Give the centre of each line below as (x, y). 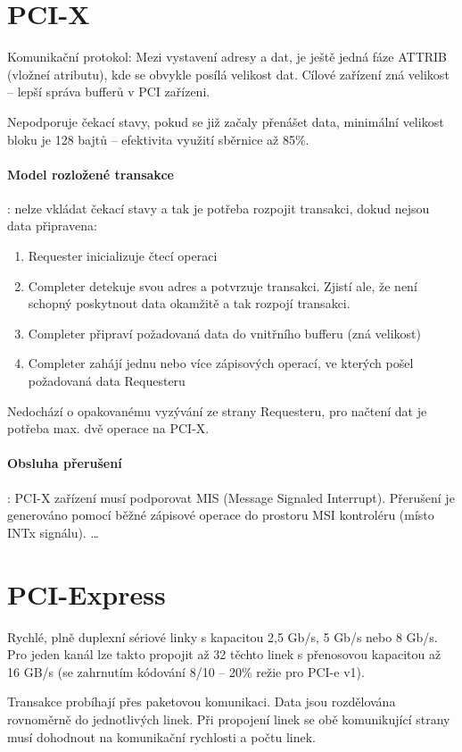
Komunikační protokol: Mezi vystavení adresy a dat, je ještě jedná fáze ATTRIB (227, 57)
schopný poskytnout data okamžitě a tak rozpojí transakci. (189, 303)
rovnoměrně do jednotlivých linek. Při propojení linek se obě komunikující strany (229, 719)
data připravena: (52, 226)
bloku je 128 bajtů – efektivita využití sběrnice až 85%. (158, 139)
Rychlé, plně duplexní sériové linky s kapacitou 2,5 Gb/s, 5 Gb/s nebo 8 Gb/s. (223, 636)
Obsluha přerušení (65, 463)
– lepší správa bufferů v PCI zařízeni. (109, 92)
